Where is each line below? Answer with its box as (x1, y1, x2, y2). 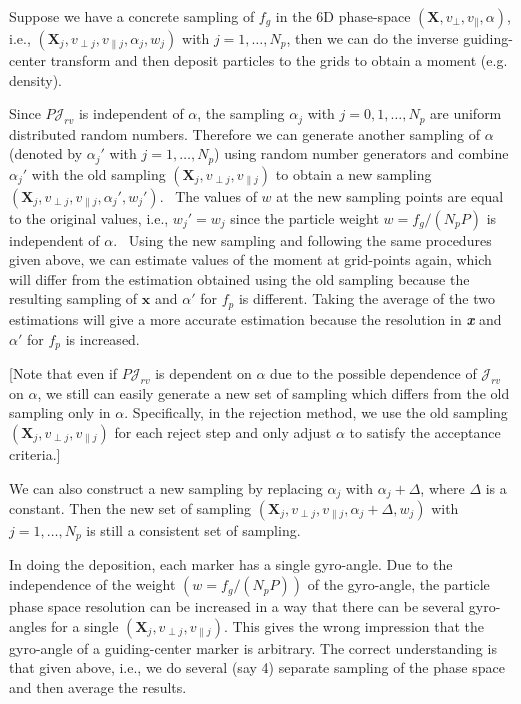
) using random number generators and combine (214, 143, 509, 164)
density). (9, 69, 62, 90)
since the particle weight (230, 207, 379, 228)
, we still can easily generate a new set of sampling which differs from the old (37, 382, 510, 403)
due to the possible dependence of (270, 362, 477, 383)
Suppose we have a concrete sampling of (9, 6, 255, 26)
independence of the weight (9, 574, 176, 595)
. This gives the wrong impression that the (223, 615, 485, 636)
